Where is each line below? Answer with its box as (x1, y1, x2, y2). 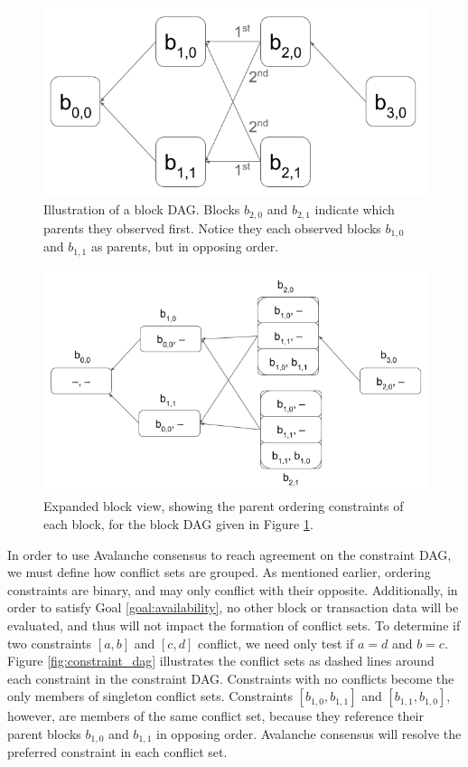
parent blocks (7, 724, 81, 743)
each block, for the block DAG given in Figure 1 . (43, 515, 314, 534)
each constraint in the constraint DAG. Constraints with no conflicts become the (7, 668, 454, 687)
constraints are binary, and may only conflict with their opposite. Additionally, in (7, 580, 458, 599)
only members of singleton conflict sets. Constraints (7, 687, 293, 705)
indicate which (314, 200, 395, 219)
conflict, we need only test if (197, 633, 354, 652)
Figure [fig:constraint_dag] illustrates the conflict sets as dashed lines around (7, 651, 435, 670)
